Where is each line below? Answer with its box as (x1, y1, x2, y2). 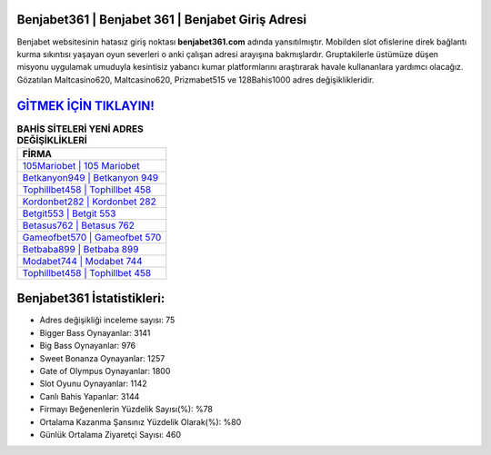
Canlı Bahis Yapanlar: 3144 (39, 391, 140, 401)
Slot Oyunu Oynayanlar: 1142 (39, 378, 147, 390)
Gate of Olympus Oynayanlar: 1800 (39, 366, 171, 377)
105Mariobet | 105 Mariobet (22, 159, 140, 172)
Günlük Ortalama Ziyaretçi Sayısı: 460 (39, 430, 182, 440)
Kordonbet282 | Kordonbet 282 (22, 195, 156, 208)
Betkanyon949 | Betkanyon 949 (22, 171, 159, 183)
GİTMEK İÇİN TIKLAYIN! (16, 98, 155, 114)
